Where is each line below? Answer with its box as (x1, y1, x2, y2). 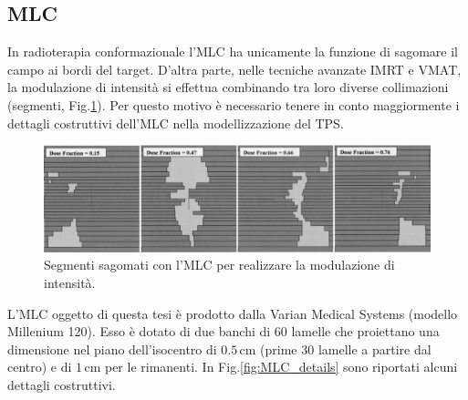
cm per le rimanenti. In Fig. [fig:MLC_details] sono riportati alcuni (84, 357, 458, 376)
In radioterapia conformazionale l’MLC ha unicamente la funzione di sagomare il (7, 42, 458, 61)
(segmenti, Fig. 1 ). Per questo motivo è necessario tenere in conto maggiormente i (7, 95, 460, 114)
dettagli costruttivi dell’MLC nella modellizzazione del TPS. (7, 113, 344, 132)
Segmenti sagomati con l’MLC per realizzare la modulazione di (44, 255, 395, 274)
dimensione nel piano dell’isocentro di (7, 339, 217, 358)
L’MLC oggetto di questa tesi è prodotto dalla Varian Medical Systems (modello (7, 303, 458, 323)
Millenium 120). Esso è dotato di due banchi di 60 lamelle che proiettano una (7, 322, 440, 341)
